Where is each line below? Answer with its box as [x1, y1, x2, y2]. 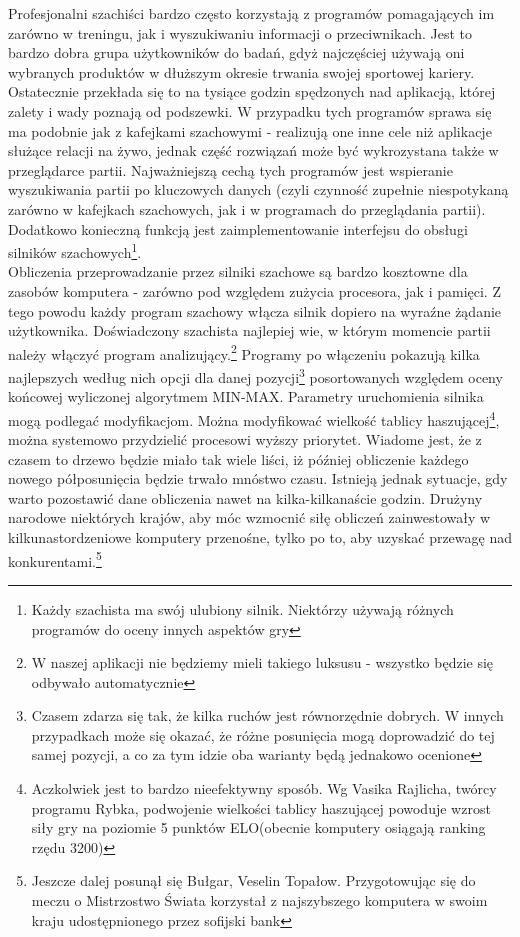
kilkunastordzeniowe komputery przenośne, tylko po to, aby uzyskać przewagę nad [8, 527, 512, 548]
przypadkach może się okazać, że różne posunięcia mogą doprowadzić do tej [31, 724, 495, 745]
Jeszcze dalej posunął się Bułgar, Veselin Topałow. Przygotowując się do [31, 870, 476, 891]
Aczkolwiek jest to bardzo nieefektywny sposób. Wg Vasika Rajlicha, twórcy [31, 778, 497, 799]
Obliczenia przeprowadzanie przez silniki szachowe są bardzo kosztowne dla [8, 261, 468, 282]
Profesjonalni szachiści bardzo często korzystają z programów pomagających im [8, 3, 495, 23]
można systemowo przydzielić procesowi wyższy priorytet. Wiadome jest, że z [8, 429, 482, 450]
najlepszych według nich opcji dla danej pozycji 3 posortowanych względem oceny [8, 364, 503, 387]
